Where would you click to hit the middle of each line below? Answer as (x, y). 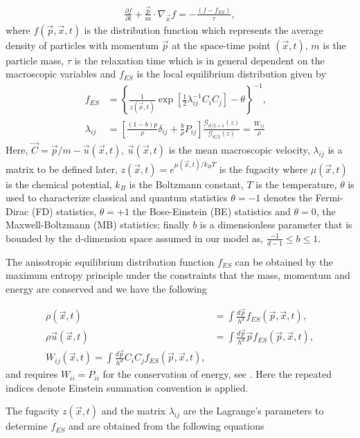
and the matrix (134, 411)
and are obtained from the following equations (166, 426)
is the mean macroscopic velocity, (239, 150)
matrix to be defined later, (62, 168)
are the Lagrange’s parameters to (253, 411)
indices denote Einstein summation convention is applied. (127, 387)
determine (27, 426)
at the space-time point (221, 45)
